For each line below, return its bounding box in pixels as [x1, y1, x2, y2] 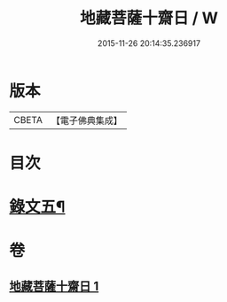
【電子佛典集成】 [51, 114, 122, 127]
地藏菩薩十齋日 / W [79, 8, 219, 28]
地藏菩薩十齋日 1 [9, 278, 99, 293]
